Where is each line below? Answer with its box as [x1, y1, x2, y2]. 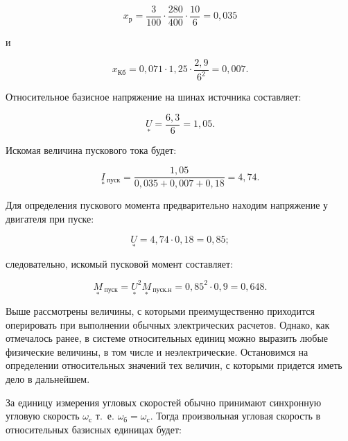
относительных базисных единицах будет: [6, 422, 182, 436]
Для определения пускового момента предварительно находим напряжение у [6, 198, 329, 212]
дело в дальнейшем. [6, 372, 90, 386]
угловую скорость [6, 408, 80, 423]
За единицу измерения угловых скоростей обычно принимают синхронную [6, 395, 322, 409]
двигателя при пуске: [6, 211, 94, 225]
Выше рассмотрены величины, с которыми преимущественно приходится [6, 304, 315, 318]
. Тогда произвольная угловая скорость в [150, 408, 321, 423]
